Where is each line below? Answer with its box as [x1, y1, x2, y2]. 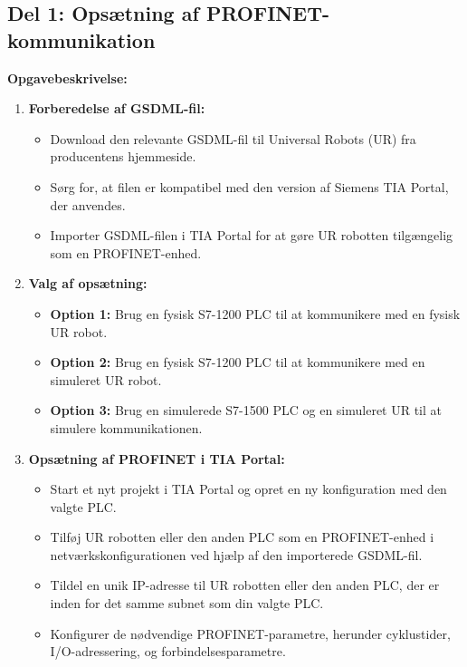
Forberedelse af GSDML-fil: [28, 99, 205, 118]
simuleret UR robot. [50, 370, 162, 389]
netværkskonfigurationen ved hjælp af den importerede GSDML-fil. [50, 545, 423, 564]
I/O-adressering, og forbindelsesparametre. [50, 642, 286, 661]
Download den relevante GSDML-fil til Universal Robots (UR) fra [50, 129, 416, 148]
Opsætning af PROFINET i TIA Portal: [28, 449, 285, 468]
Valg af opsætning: [28, 274, 148, 293]
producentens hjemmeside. [50, 147, 196, 166]
